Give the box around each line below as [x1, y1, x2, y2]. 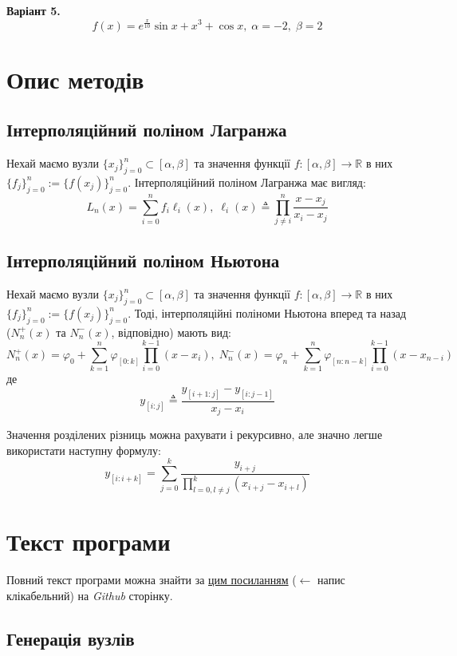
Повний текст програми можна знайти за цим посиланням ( [6, 571, 297, 588]
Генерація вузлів [6, 626, 135, 650]
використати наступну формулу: [6, 441, 161, 458]
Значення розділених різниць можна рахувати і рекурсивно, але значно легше [6, 426, 383, 443]
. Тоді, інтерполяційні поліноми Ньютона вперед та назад [128, 304, 407, 321]
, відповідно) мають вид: [111, 323, 231, 340]
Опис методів [6, 62, 144, 95]
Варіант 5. [6, 2, 61, 18]
